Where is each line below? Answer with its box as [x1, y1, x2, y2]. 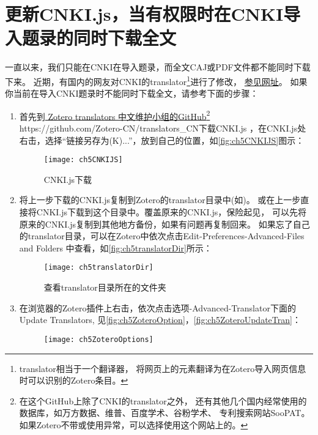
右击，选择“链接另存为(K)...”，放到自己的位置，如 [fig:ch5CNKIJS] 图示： [19, 133, 305, 146]
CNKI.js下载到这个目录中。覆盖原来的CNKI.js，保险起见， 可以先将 [36, 206, 306, 218]
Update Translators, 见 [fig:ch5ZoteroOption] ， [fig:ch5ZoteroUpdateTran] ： [19, 313, 301, 326]
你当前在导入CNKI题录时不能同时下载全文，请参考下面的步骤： [5, 87, 259, 100]
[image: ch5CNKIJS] [43, 155, 123, 165]
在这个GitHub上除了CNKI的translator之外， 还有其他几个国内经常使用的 [19, 394, 307, 407]
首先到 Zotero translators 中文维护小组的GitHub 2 [19, 108, 210, 122]
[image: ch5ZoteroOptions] [43, 335, 153, 344]
